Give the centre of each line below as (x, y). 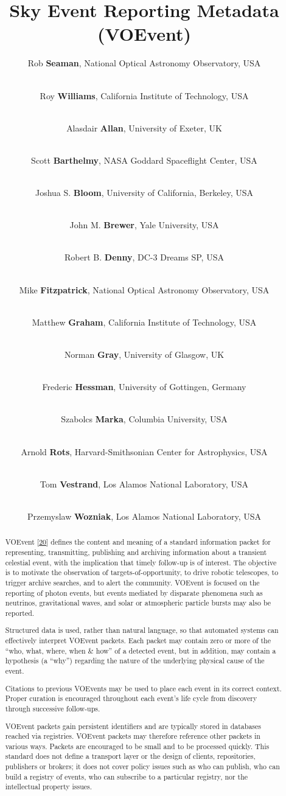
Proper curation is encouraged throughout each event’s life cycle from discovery (131, 698)
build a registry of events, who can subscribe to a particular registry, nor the (127, 776)
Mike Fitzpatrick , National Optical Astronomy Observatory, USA (144, 289)
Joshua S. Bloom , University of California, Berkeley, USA (144, 193)
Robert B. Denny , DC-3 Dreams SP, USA (144, 257)
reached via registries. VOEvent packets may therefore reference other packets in (133, 736)
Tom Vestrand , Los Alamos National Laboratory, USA (144, 484)
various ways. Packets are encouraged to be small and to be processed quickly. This (137, 746)
